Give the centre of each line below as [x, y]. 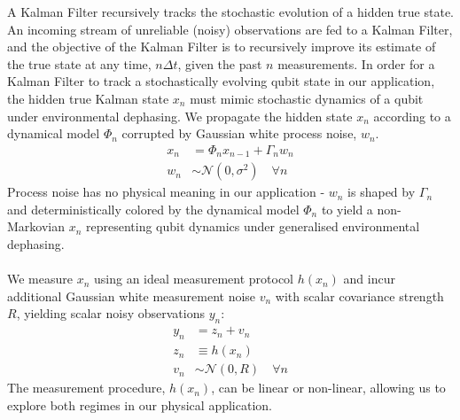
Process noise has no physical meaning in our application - [166, 192]
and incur [369, 279]
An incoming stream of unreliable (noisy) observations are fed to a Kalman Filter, [230, 29]
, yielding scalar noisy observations [110, 313]
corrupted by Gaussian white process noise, [239, 133]
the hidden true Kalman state [88, 98]
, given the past [220, 63]
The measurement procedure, [86, 388]
